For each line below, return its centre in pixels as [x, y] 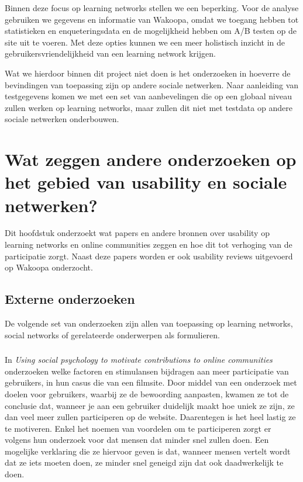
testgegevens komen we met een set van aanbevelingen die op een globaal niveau [148, 96]
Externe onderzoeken [70, 299]
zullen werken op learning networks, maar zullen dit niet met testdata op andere [149, 107]
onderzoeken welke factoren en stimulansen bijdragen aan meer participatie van [147, 371]
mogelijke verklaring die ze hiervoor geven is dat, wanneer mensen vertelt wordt [148, 451]
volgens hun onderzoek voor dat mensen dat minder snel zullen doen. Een [137, 440]
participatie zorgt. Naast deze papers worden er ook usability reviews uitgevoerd [149, 256]
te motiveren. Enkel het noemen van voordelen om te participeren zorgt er [138, 428]
